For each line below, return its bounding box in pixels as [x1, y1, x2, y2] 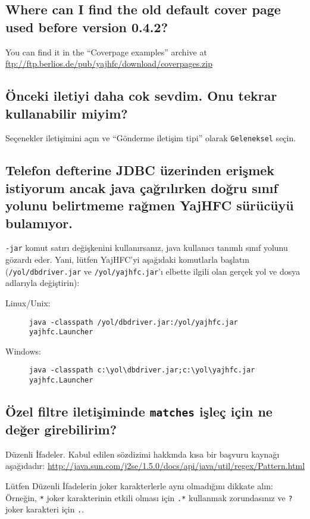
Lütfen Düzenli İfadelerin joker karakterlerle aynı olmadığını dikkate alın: [5, 480, 273, 492]
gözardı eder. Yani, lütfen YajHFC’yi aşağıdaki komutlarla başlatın [5, 253, 250, 266]
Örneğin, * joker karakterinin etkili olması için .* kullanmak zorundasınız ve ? [5, 491, 293, 504]
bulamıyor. [5, 213, 73, 232]
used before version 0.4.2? [5, 17, 168, 36]
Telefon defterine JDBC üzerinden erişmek [5, 161, 275, 179]
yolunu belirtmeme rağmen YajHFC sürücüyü [5, 196, 294, 215]
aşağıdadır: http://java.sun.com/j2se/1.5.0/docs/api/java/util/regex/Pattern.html [5, 459, 305, 472]
